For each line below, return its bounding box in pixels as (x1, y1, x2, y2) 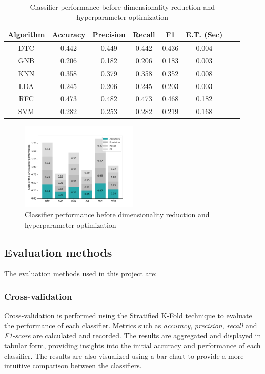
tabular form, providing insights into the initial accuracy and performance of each (4, 340, 261, 350)
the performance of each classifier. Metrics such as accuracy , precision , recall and (4, 320, 257, 331)
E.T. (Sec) (186, 29, 223, 40)
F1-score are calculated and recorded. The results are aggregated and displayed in (4, 330, 261, 341)
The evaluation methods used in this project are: (4, 268, 157, 279)
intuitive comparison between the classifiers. (4, 360, 142, 371)
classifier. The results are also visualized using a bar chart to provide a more (4, 350, 244, 361)
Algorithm (8, 29, 45, 40)
